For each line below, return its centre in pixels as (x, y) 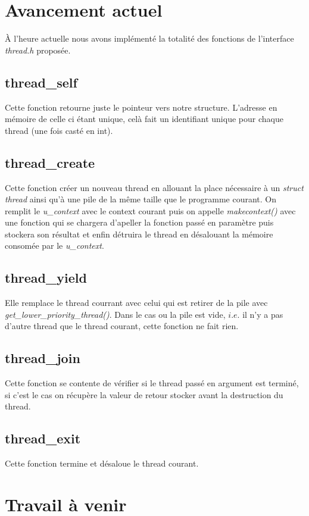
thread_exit (43, 438)
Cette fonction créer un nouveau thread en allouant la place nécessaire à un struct (154, 187)
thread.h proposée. (38, 50)
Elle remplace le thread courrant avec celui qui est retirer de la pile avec (136, 303)
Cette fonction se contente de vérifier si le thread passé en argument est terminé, (152, 383)
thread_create (50, 162)
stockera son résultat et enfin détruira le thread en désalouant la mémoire (139, 234)
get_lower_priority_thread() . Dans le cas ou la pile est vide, (115, 314)
